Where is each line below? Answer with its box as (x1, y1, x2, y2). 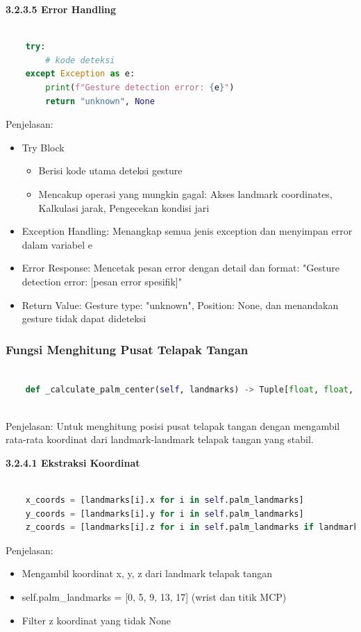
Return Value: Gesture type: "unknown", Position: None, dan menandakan (22, 297, 339, 312)
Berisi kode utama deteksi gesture (38, 163, 183, 178)
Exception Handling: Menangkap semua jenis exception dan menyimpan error (22, 224, 353, 238)
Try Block (22, 140, 65, 154)
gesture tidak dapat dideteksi (22, 311, 146, 326)
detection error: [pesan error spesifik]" (22, 274, 182, 288)
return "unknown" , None (45, 96, 155, 106)
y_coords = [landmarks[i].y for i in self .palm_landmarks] (25, 508, 304, 519)
